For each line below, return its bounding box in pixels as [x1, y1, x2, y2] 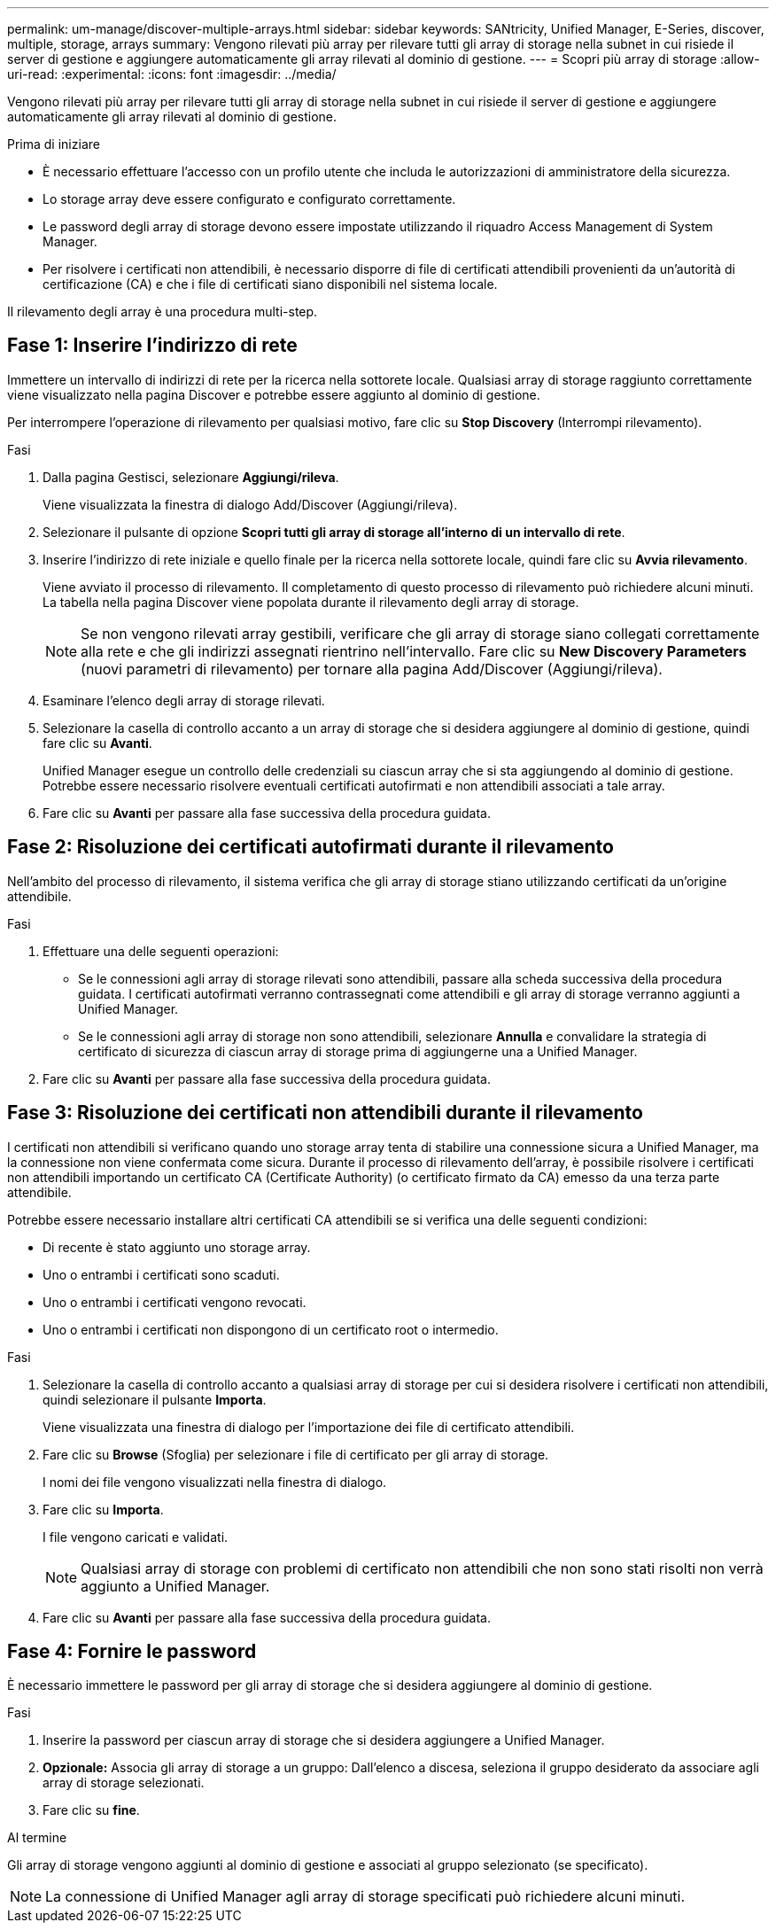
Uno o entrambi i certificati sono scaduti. [43, 1266, 280, 1282]
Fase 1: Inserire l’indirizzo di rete [7, 334, 298, 357]
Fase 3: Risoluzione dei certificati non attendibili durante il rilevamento [7, 1101, 643, 1125]
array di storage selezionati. [43, 1775, 205, 1791]
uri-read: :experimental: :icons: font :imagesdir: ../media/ [7, 66, 337, 82]
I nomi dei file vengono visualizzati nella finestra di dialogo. [43, 1474, 387, 1490]
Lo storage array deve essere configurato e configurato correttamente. [43, 191, 456, 206]
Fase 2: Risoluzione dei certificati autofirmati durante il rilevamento [7, 836, 614, 859]
